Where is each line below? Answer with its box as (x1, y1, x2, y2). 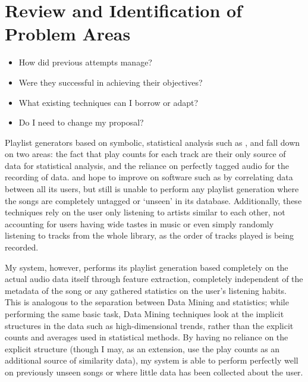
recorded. (5, 241, 39, 253)
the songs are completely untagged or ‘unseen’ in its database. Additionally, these (5, 194, 302, 206)
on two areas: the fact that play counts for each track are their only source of (5, 148, 286, 160)
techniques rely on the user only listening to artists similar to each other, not (5, 206, 285, 218)
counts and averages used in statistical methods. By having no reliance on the (5, 331, 288, 343)
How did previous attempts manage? (18, 56, 152, 68)
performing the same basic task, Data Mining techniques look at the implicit (5, 308, 284, 320)
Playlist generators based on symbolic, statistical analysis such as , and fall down (5, 136, 300, 148)
